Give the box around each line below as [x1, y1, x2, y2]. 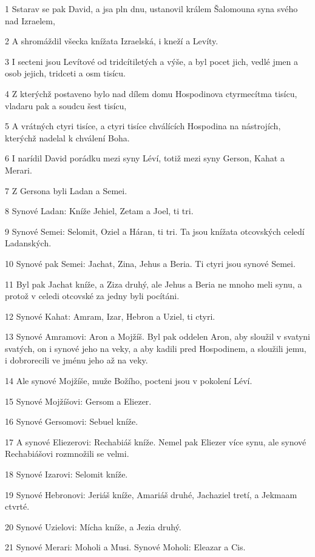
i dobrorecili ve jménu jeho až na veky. [5, 354, 148, 366]
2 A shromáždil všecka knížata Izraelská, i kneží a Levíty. [5, 35, 218, 47]
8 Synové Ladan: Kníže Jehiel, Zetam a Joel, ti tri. [5, 204, 194, 217]
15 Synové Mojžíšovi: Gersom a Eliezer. [5, 394, 152, 407]
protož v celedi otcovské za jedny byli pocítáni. [5, 289, 180, 302]
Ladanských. [5, 237, 52, 249]
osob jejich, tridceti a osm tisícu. [5, 67, 126, 79]
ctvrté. [5, 500, 30, 513]
